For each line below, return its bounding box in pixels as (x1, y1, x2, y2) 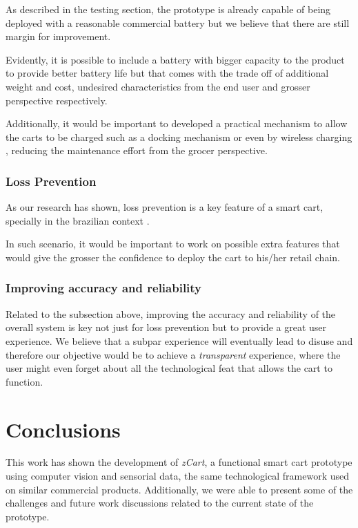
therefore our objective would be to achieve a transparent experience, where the (6, 347, 341, 361)
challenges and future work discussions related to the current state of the (6, 496, 314, 510)
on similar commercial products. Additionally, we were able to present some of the (6, 482, 353, 496)
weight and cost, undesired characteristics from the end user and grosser (6, 79, 310, 93)
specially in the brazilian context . (6, 213, 150, 227)
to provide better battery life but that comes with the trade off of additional (6, 66, 329, 80)
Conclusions (6, 415, 121, 443)
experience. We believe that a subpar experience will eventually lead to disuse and (6, 333, 353, 348)
